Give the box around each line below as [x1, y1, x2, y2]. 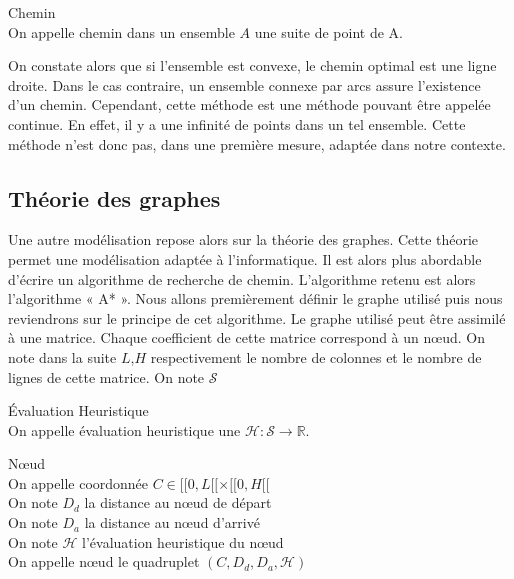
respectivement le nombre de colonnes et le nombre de [150, 346, 482, 367]
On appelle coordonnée [8, 472, 149, 493]
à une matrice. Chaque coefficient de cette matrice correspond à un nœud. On [8, 327, 485, 348]
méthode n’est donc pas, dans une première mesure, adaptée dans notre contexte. [8, 133, 506, 154]
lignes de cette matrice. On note [8, 366, 205, 387]
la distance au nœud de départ [84, 492, 272, 513]
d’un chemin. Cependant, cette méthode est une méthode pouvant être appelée [8, 94, 491, 115]
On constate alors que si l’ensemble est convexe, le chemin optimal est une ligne [8, 55, 497, 76]
